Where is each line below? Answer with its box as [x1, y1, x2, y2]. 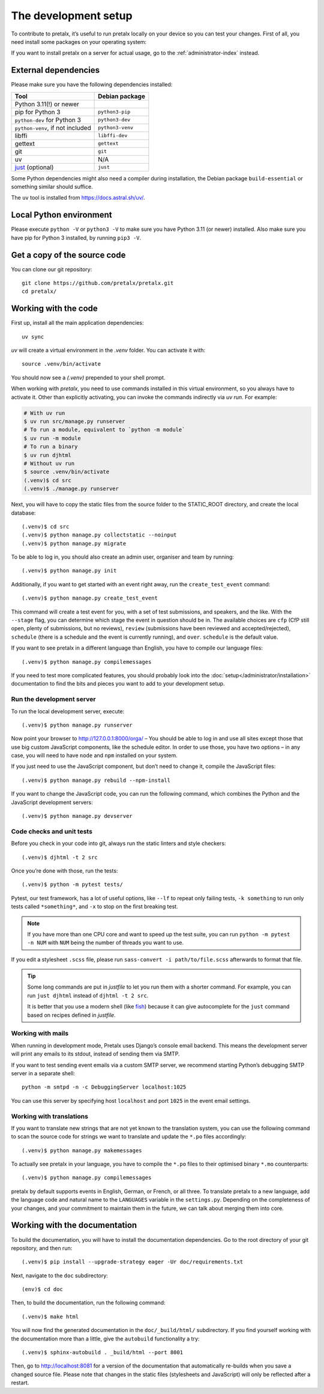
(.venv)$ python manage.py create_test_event [22, 595, 158, 601]
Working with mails [11, 1029, 69, 1037]
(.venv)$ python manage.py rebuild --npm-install [22, 776, 171, 784]
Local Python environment [11, 210, 112, 220]
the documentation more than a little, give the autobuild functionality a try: [11, 1335, 200, 1342]
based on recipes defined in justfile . [27, 1011, 116, 1019]
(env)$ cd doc [22, 1286, 63, 1293]
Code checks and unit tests [11, 827, 93, 835]
